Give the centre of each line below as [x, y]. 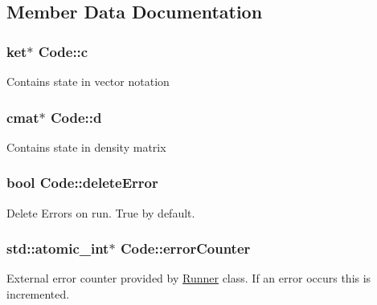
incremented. [38, 294]
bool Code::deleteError [82, 183]
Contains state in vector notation [88, 81]
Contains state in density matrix [86, 146]
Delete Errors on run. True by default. [101, 212]
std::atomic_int [58, 248]
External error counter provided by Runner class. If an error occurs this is [189, 278]
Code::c [63, 51]
